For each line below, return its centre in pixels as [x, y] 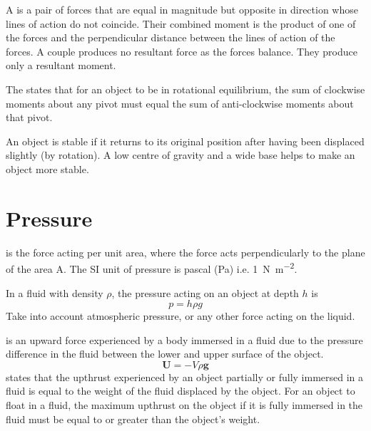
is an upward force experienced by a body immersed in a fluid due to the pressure [184, 339]
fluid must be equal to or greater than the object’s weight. [133, 419]
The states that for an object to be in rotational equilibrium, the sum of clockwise [185, 89]
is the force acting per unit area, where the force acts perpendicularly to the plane [185, 252]
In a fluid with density [55, 292]
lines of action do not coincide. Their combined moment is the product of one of [181, 23]
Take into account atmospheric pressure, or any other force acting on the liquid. [181, 316]
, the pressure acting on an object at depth [205, 292]
